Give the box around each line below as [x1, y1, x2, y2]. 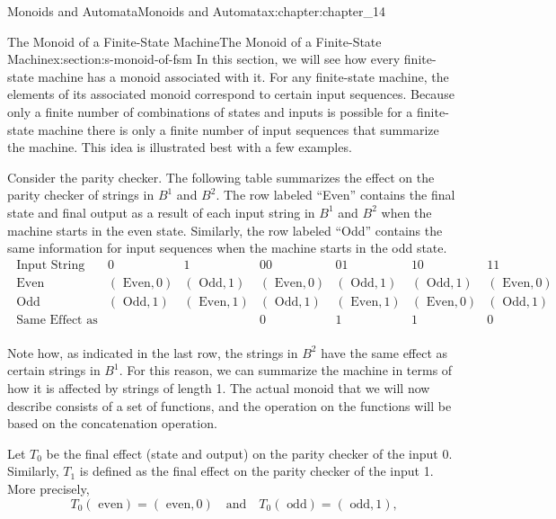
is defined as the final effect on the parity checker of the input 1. [79, 461, 434, 480]
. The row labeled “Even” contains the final [216, 185, 455, 204]
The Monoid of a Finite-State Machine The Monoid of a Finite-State [7, 31, 382, 50]
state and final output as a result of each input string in [7, 202, 315, 221]
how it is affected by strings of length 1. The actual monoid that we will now [7, 379, 430, 398]
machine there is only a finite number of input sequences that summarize [38, 120, 439, 139]
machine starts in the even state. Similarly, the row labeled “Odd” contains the [7, 220, 443, 239]
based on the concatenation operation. [7, 414, 217, 433]
